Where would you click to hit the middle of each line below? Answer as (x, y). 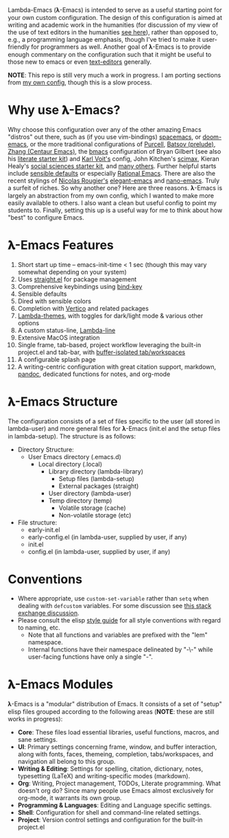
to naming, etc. (39, 627)
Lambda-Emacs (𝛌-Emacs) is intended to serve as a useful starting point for (115, 10)
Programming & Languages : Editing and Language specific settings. (114, 805)
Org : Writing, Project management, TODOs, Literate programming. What (119, 783)
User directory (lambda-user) (90, 493)
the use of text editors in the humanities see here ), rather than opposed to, (113, 32)
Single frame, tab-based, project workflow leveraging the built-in (109, 345)
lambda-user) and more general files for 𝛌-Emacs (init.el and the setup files (114, 428)
